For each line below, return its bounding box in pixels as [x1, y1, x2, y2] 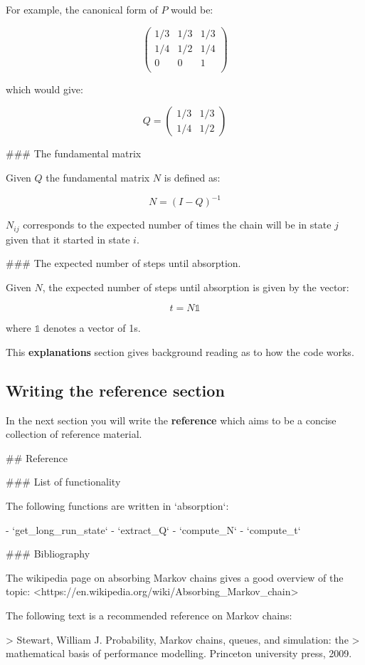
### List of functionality [6, 474, 121, 489]
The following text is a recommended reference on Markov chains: [6, 608, 292, 623]
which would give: [6, 81, 83, 96]
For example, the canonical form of [6, 2, 158, 16]
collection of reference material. [6, 426, 142, 441]
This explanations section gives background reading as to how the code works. [6, 344, 354, 359]
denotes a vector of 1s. [43, 320, 141, 335]
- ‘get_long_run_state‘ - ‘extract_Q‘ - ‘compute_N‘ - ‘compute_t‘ [6, 522, 301, 537]
